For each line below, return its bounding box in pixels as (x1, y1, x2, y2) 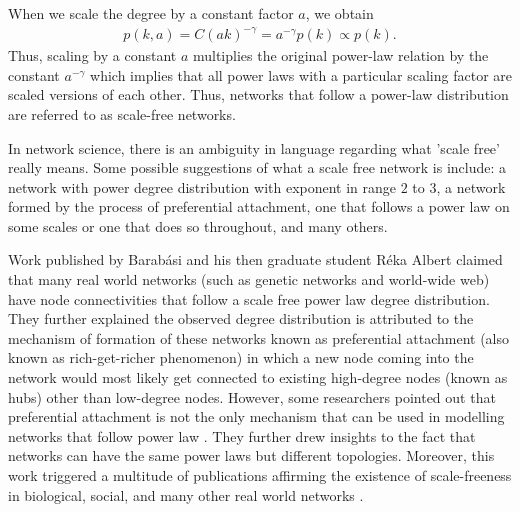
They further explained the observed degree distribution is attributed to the (8, 308, 474, 329)
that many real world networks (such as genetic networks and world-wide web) (8, 269, 490, 290)
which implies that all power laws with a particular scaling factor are (90, 64, 512, 85)
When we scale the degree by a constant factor (8, 3, 294, 23)
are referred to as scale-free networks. (8, 103, 236, 124)
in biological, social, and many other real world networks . (8, 484, 364, 505)
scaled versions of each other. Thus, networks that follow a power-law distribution (8, 84, 509, 105)
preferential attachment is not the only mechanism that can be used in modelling (8, 406, 505, 427)
